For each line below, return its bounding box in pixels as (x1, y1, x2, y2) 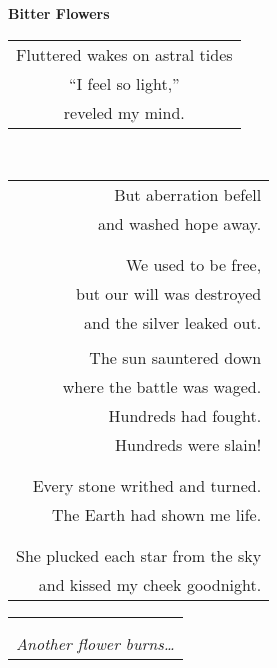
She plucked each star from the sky (16, 544, 262, 568)
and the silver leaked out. (84, 311, 262, 335)
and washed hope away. (97, 212, 262, 236)
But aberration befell (114, 183, 262, 207)
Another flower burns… (16, 632, 175, 656)
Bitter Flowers (8, 3, 110, 23)
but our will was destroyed (75, 282, 262, 306)
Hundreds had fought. (108, 404, 262, 428)
